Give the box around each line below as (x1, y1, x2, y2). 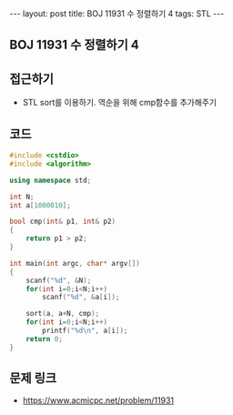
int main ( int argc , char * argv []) (9, 258, 141, 268)
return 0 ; (25, 334, 64, 343)
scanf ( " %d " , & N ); (25, 276, 92, 285)
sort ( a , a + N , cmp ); (25, 309, 100, 319)
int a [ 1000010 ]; (9, 200, 71, 210)
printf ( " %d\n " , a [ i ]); (42, 326, 128, 336)
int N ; (9, 192, 35, 201)
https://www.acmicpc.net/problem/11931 (22, 395, 175, 406)
